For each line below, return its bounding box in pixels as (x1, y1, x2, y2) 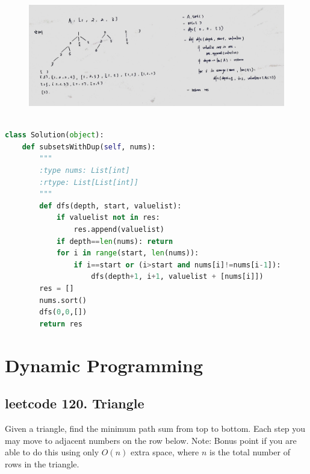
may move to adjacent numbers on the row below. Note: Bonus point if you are (5, 434, 297, 446)
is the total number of (209, 446, 290, 458)
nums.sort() (39, 296, 87, 305)
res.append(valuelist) (73, 225, 164, 234)
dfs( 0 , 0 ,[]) (39, 308, 87, 317)
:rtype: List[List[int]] (39, 178, 138, 187)
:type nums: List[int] (39, 166, 130, 175)
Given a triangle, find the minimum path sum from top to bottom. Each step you (5, 422, 306, 434)
